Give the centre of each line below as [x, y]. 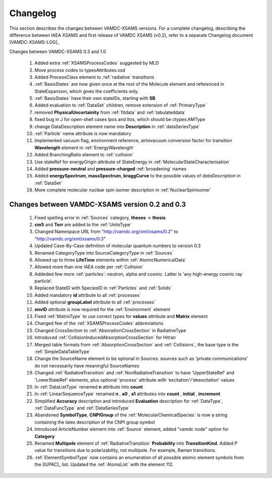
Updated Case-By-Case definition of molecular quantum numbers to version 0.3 [118, 246]
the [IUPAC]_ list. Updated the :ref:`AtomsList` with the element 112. [104, 464]
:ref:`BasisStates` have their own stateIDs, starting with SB [95, 98]
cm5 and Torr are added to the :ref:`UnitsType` [83, 224]
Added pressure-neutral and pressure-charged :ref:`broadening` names [110, 168]
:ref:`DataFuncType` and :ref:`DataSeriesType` [82, 408]
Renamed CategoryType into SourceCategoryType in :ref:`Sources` [104, 253]
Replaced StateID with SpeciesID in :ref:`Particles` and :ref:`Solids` [103, 288]
